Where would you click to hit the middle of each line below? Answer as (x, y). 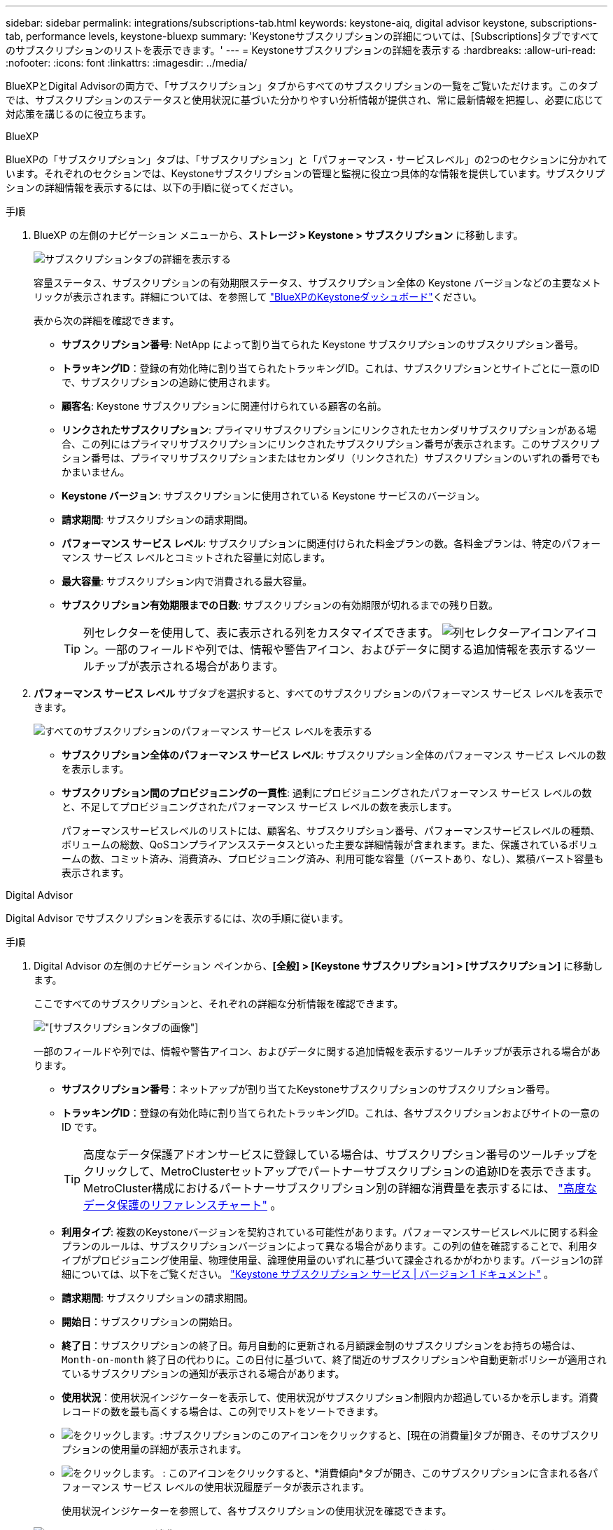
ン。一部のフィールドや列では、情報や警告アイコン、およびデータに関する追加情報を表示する (329, 649)
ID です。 (82, 1127)
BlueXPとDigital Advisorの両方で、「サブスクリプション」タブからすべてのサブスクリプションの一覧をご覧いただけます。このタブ (302, 86)
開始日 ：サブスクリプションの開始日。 (150, 1322)
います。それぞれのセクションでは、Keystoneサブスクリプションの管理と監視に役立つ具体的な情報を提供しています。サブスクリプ (305, 173)
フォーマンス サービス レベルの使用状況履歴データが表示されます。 (216, 1487)
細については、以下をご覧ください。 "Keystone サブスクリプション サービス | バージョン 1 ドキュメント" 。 (308, 1274)
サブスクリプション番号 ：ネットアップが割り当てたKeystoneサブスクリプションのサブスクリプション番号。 (309, 1089)
